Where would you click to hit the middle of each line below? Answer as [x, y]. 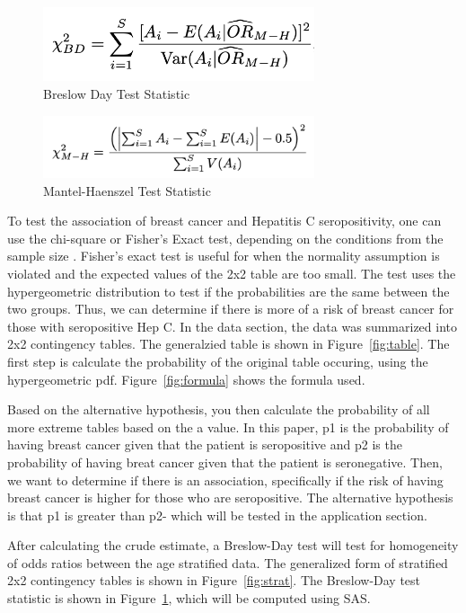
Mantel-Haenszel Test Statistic [127, 190]
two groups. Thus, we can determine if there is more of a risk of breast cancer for [231, 309]
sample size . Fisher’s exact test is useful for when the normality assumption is [224, 256]
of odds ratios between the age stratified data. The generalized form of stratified [228, 562]
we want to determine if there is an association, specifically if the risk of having [225, 480]
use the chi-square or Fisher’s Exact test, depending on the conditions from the [225, 238]
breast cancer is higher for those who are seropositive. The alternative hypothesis [230, 498]
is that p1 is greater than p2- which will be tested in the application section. [217, 515]
